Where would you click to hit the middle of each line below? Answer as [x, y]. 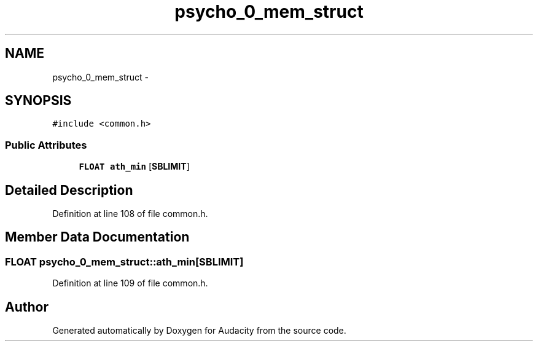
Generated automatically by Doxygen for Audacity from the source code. [199, 331]
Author [27, 307]
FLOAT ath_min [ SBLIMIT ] [134, 167]
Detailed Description [69, 190]
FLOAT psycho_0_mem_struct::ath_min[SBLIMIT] [124, 261]
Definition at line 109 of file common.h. [130, 283]
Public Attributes [46, 145]
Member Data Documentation [97, 237]
